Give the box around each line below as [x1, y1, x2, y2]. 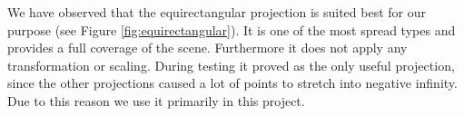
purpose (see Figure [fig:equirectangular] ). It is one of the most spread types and [7, 20, 456, 39]
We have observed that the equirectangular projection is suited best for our [7, 3, 427, 21]
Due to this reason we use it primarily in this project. [7, 91, 305, 110]
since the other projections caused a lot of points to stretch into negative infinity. [7, 73, 458, 92]
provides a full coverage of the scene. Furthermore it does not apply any [7, 38, 408, 57]
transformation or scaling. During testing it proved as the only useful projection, [7, 55, 455, 74]
